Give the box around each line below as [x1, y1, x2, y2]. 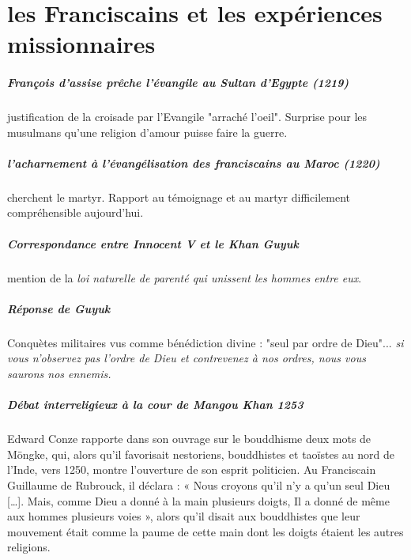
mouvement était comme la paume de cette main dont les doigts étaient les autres [7, 523, 404, 539]
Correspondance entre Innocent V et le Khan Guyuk [7, 235, 299, 252]
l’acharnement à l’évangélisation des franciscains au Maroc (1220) [7, 154, 380, 171]
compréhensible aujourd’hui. [7, 204, 144, 221]
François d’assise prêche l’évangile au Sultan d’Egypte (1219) [7, 74, 349, 91]
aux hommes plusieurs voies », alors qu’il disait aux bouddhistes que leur [7, 508, 360, 524]
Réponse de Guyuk [7, 300, 111, 316]
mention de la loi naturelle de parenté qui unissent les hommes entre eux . [7, 269, 362, 286]
